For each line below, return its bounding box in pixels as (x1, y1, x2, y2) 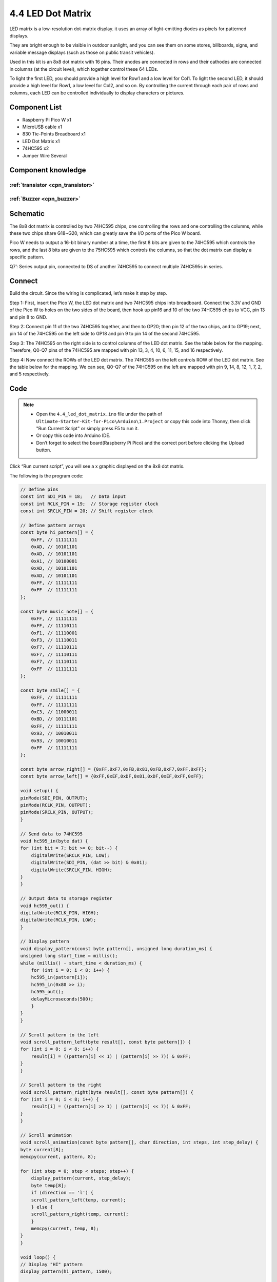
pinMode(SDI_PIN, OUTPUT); (20, 795, 88, 801)
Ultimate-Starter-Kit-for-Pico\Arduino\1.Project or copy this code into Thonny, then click (36, 418, 251, 424)
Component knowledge (9, 166, 86, 174)
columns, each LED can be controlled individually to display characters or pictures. (9, 90, 185, 96)
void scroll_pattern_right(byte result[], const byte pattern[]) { (20, 1089, 194, 1095)
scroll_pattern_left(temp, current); (31, 1197, 126, 1203)
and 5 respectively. (9, 371, 50, 377)
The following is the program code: (9, 472, 84, 479)
